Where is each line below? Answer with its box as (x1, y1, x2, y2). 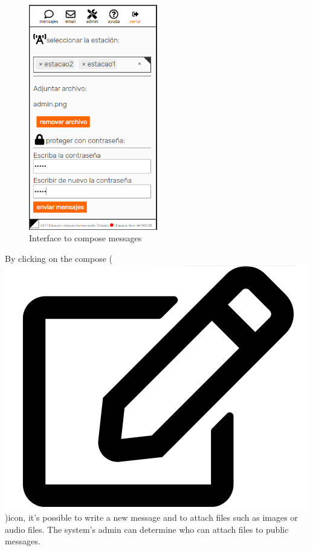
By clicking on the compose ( (5, 252, 112, 265)
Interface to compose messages (29, 232, 142, 244)
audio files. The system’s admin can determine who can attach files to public (5, 523, 289, 535)
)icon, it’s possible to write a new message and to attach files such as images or (5, 511, 298, 524)
